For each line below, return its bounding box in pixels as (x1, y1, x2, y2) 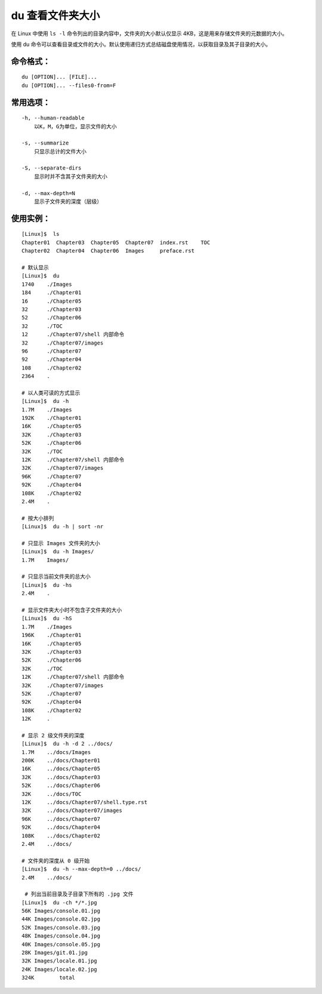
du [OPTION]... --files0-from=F (21, 82, 116, 89)
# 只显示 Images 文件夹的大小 (21, 540, 101, 546)
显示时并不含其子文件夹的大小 (33, 173, 107, 180)
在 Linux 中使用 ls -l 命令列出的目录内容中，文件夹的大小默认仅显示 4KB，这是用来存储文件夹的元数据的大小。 (11, 30, 287, 37)
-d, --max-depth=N (21, 190, 76, 196)
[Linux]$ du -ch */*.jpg (21, 899, 98, 906)
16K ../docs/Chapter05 (21, 765, 101, 773)
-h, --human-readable (21, 115, 85, 122)
